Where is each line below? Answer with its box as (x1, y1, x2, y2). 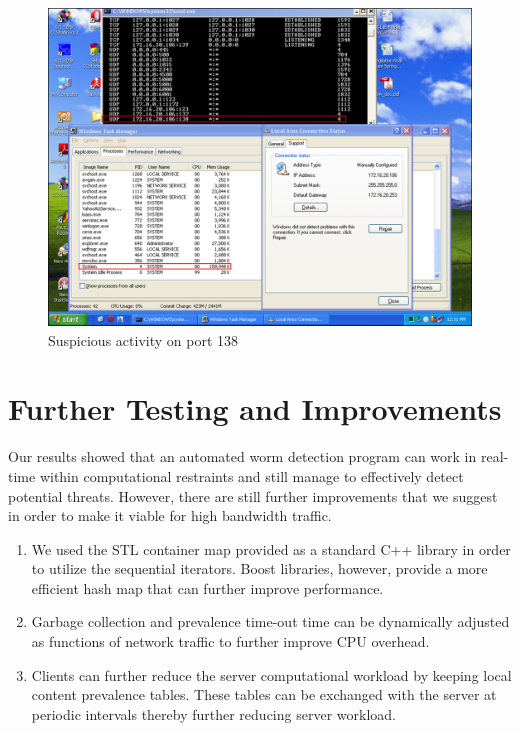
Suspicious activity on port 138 (48, 329, 238, 350)
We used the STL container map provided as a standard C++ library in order (31, 538, 511, 559)
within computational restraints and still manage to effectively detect (39, 465, 464, 486)
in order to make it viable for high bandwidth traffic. (8, 505, 332, 526)
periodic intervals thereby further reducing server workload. (31, 703, 396, 724)
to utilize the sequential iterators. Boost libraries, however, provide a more (31, 558, 488, 579)
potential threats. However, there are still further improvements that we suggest (8, 485, 498, 506)
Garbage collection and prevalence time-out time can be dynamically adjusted (31, 611, 510, 632)
